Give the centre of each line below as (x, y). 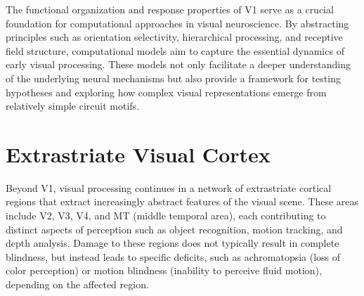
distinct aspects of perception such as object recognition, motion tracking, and (174, 229)
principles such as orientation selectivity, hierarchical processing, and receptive (174, 37)
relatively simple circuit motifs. (73, 106)
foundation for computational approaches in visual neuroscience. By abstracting (177, 23)
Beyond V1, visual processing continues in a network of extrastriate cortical (169, 187)
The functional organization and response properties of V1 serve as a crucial (170, 9)
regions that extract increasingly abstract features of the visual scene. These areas (182, 201)
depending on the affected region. (77, 284)
